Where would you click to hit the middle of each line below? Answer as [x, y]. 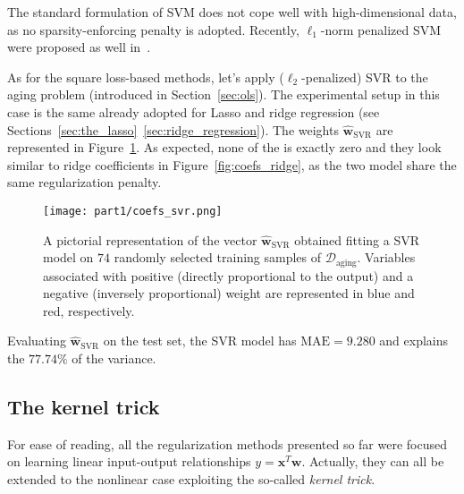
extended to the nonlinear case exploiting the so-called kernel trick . [191, 479]
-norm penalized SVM [381, 29]
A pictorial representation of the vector [150, 239]
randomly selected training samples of [218, 257]
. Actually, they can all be [373, 461]
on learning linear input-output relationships [129, 461]
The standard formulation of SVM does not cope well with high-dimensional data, [232, 12]
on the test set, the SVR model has [200, 341]
